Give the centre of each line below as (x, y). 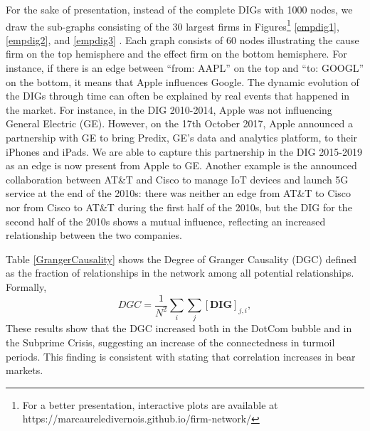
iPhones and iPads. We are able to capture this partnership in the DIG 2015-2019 (184, 151)
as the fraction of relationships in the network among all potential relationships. (180, 273)
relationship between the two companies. (94, 235)
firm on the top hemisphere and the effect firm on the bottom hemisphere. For (176, 54)
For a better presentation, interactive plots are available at (150, 404)
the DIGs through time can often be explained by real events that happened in (178, 96)
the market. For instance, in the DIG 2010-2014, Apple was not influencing (169, 109)
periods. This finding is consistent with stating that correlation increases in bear (181, 356)
